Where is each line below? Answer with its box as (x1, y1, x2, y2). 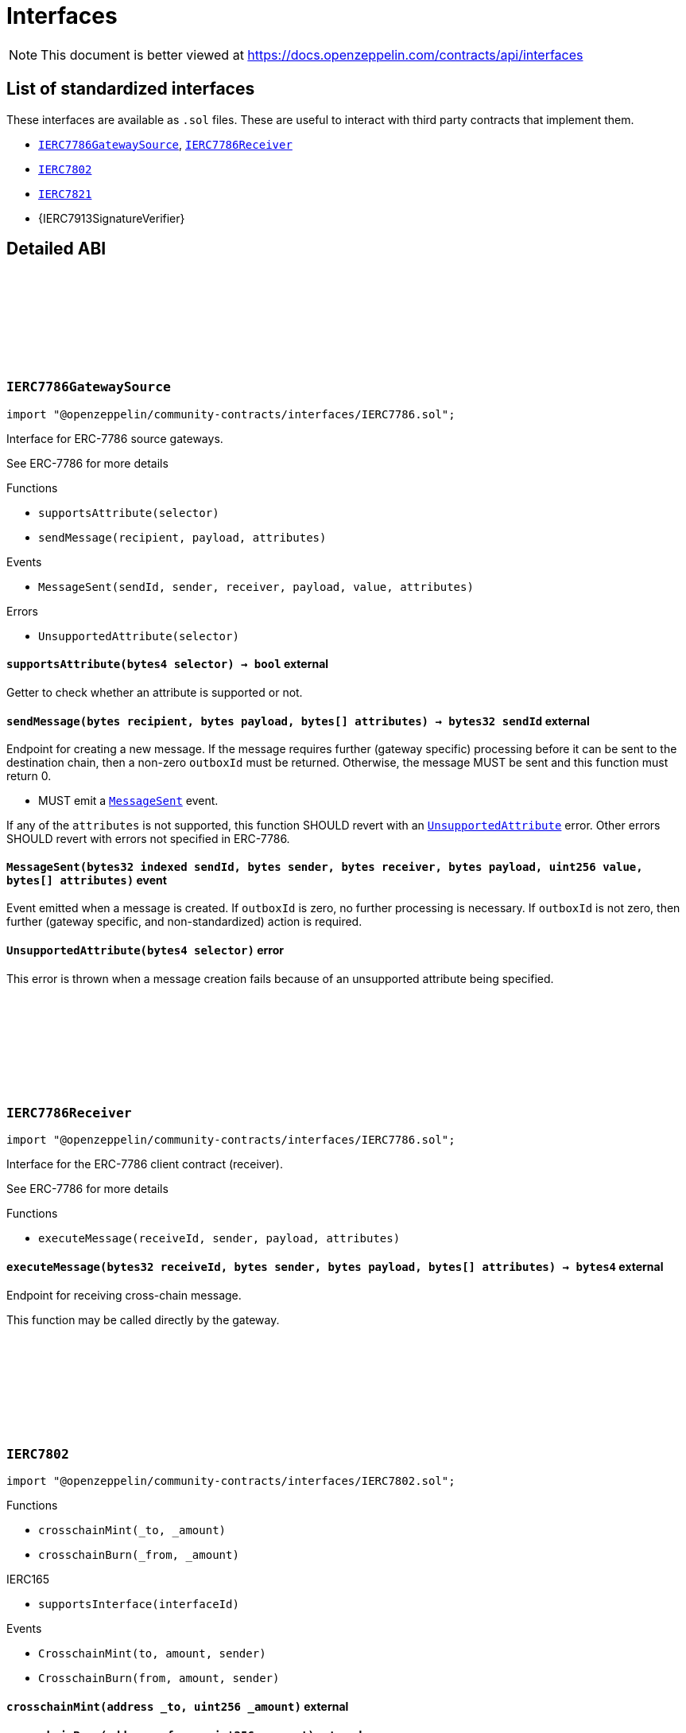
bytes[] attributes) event (6, 872, 167, 887)
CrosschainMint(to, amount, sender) (38, 1647, 266, 1661)
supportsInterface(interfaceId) (38, 1598, 239, 1611)
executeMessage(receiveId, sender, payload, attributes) (38, 1232, 401, 1245)
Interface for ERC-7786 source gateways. (6, 431, 223, 445)
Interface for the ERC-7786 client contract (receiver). (6, 1157, 284, 1172)
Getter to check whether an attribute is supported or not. (6, 686, 303, 700)
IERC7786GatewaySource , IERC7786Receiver (38, 137, 293, 151)
